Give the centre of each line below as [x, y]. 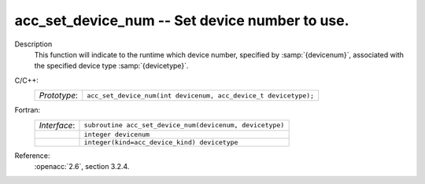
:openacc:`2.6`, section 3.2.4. [82, 166]
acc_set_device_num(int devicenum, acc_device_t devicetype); [201, 96]
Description [33, 44]
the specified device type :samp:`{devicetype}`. [111, 66]
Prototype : [59, 96]
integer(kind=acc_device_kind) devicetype [161, 142]
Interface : [57, 125]
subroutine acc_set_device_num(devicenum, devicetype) [184, 125]
